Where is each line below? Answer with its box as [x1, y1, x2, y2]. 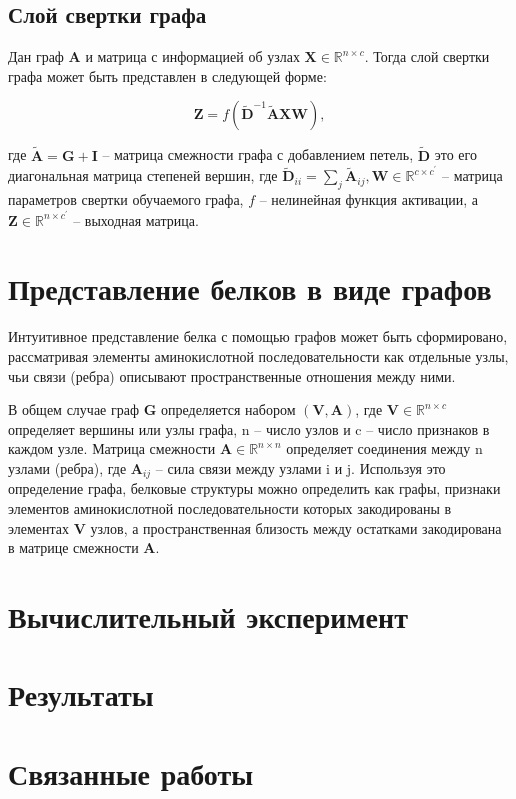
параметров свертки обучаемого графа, [8, 189, 244, 210]
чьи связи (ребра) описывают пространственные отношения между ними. [8, 365, 456, 386]
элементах [8, 517, 70, 538]
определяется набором [160, 399, 296, 420]
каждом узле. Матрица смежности [8, 438, 216, 459]
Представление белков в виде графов [8, 268, 492, 309]
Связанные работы [8, 752, 254, 793]
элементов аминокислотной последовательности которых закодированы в [8, 498, 452, 519]
